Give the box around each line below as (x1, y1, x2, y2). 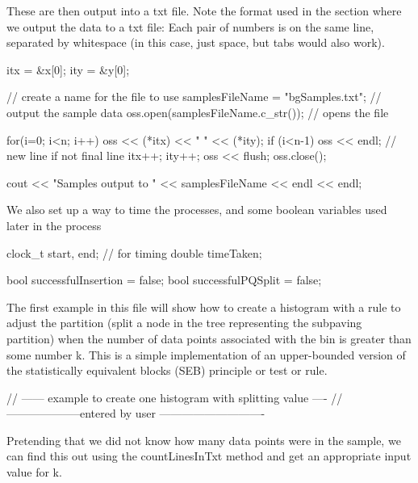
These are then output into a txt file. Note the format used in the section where (6, 2, 402, 19)
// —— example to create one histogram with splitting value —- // (6, 388, 343, 405)
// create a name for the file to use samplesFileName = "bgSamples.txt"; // (6, 88, 382, 105)
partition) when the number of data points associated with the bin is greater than (6, 330, 412, 346)
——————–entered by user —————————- (6, 405, 265, 422)
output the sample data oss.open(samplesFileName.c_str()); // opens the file (6, 103, 389, 120)
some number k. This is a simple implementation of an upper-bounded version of (6, 346, 406, 363)
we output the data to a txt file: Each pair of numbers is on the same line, (6, 18, 374, 35)
